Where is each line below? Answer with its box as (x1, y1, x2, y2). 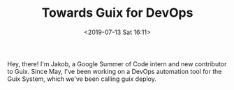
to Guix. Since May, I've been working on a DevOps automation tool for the (7, 67, 222, 75)
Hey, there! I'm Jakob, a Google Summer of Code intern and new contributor (7, 59, 227, 68)
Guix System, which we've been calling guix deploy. (7, 75, 157, 83)
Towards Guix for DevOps (41, 5, 193, 21)
